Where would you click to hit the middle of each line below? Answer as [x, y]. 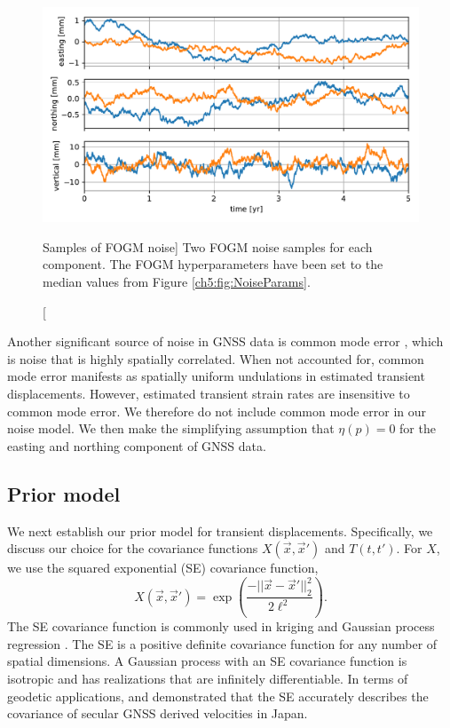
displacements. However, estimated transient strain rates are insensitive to [209, 393]
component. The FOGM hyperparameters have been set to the [213, 264]
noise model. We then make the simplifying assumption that [171, 428]
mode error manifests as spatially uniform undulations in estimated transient [216, 376]
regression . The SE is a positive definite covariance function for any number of [222, 643]
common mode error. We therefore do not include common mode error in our [217, 411]
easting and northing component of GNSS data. [137, 445]
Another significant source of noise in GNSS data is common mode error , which [225, 341]
